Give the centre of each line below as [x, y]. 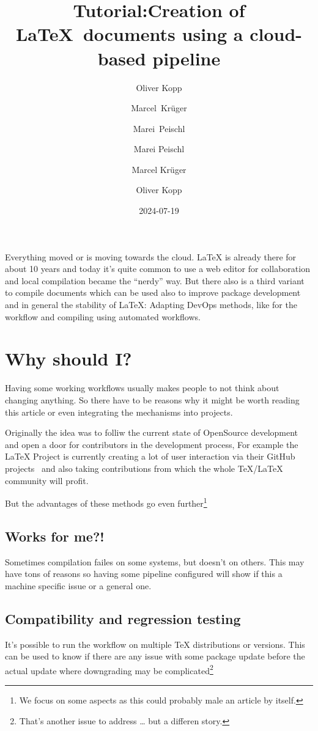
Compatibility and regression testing [123, 618]
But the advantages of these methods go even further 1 [106, 502]
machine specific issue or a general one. [78, 585]
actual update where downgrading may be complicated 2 [109, 669]
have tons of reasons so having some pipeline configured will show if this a [144, 574]
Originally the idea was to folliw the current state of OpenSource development [152, 432]
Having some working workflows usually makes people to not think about [142, 388]
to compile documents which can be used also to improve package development [153, 292]
